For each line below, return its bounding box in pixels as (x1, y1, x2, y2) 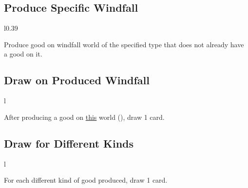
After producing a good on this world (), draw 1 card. (4, 112, 165, 122)
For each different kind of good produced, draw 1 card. (4, 175, 168, 185)
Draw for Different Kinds (4, 135, 134, 150)
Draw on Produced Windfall (4, 73, 150, 88)
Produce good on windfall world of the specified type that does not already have (4, 39, 244, 49)
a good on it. (4, 49, 42, 59)
